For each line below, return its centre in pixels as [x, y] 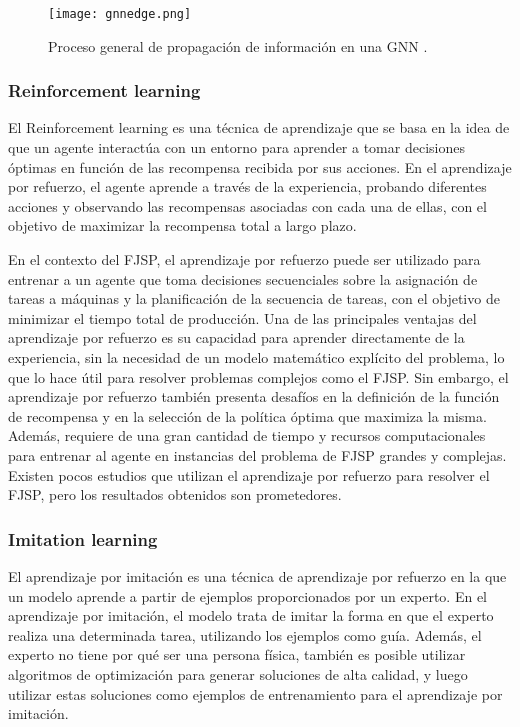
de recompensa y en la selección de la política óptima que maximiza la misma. [247, 415]
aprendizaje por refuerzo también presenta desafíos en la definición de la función [254, 396]
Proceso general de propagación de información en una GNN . [238, 45]
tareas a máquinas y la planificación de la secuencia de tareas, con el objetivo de [254, 298]
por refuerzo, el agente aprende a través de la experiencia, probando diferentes [247, 186]
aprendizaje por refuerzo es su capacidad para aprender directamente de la [236, 337]
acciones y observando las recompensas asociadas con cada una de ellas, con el [247, 205]
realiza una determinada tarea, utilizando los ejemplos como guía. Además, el [245, 634]
